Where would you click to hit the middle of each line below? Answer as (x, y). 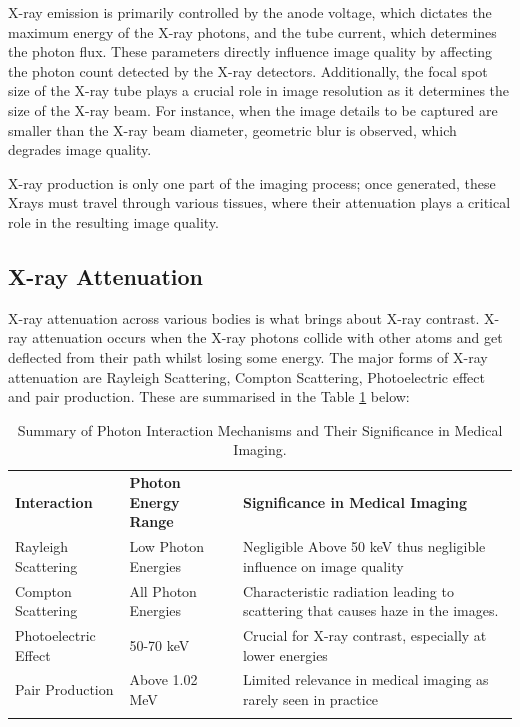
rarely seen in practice (310, 699)
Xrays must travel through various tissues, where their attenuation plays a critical (259, 202)
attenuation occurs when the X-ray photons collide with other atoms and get (267, 337)
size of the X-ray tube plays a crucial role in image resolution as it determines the (259, 90)
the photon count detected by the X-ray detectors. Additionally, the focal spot (248, 70)
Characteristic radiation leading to (348, 590)
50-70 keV (159, 644)
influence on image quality (323, 565)
